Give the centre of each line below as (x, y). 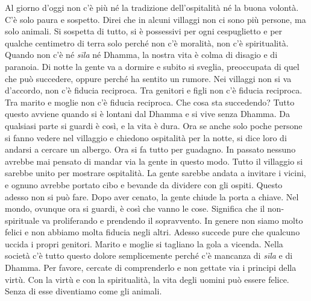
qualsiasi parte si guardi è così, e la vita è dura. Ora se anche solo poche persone (154, 125)
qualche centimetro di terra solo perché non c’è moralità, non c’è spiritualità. (147, 43)
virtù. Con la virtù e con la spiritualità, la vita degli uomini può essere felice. (147, 279)
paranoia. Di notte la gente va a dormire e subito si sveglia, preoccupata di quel (152, 66)
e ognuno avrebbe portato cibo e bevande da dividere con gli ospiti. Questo (144, 184)
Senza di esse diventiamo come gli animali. (83, 291)
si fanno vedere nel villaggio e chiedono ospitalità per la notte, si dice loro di (146, 137)
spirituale (22, 220)
